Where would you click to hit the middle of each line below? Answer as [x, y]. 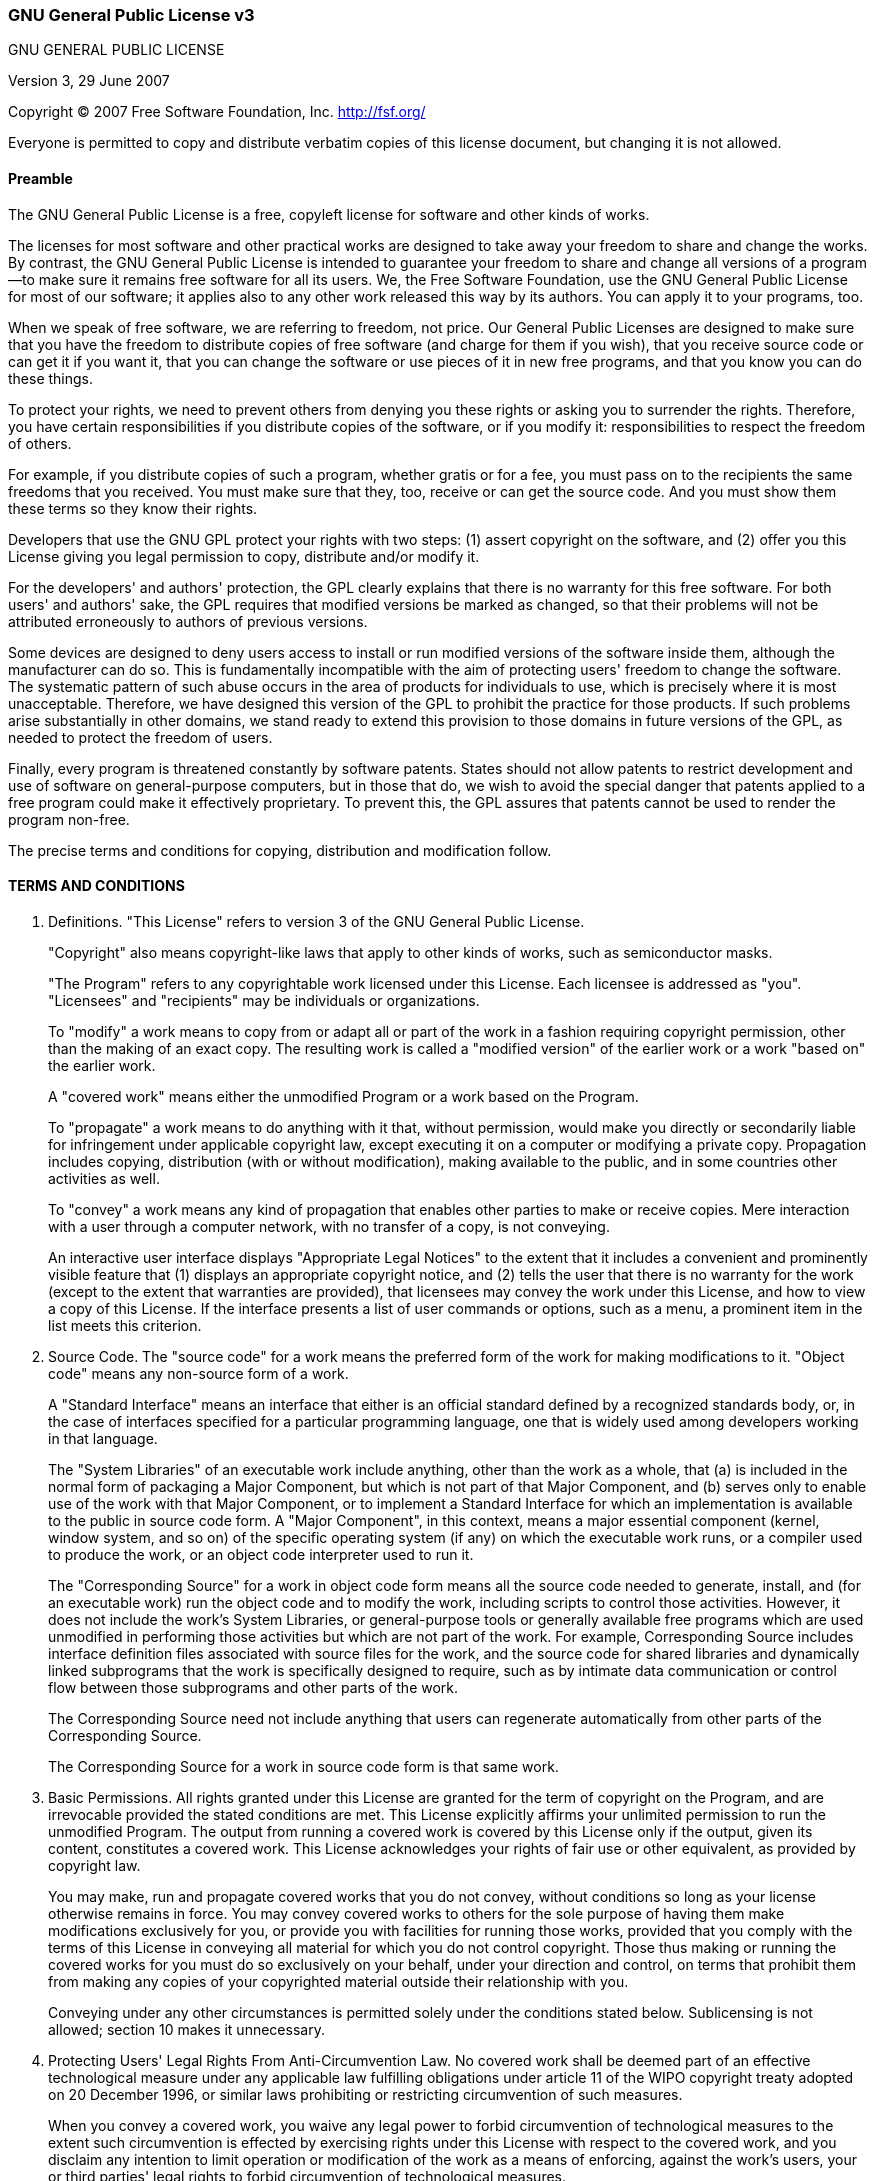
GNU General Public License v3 [131, 15]
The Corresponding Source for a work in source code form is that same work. [303, 1766]
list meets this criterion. [125, 1325]
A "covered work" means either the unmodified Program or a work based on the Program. [343, 1096]
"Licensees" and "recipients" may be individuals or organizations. [264, 1000]
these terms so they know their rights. [133, 508]
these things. [51, 378]
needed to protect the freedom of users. [140, 737]
